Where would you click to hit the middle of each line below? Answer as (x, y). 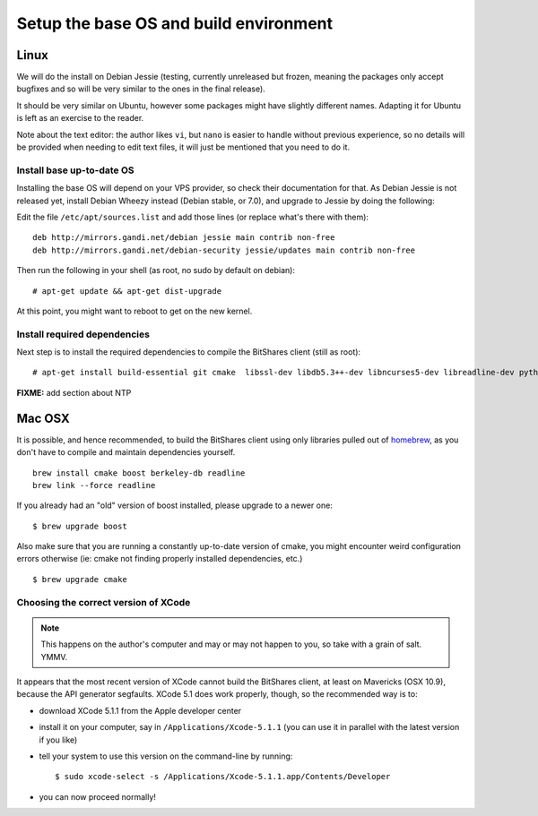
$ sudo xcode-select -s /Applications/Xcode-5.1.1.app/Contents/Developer (223, 777)
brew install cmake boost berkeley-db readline (139, 473)
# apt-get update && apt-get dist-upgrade (127, 291)
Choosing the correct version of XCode (104, 602)
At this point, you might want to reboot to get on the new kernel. (134, 311)
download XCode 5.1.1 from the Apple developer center (140, 710)
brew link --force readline (94, 485)
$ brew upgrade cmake (80, 579)
